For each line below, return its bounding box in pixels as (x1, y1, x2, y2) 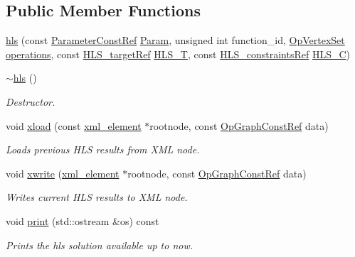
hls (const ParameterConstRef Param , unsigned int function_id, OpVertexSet (6, 33, 345, 48)
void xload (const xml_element (6, 118, 142, 133)
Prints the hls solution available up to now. (6, 237, 194, 252)
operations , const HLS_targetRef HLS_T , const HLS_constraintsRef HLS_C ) (6, 46, 350, 61)
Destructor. (6, 94, 55, 109)
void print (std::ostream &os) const (6, 213, 159, 228)
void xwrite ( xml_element (6, 165, 120, 180)
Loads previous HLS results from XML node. (6, 142, 200, 157)
